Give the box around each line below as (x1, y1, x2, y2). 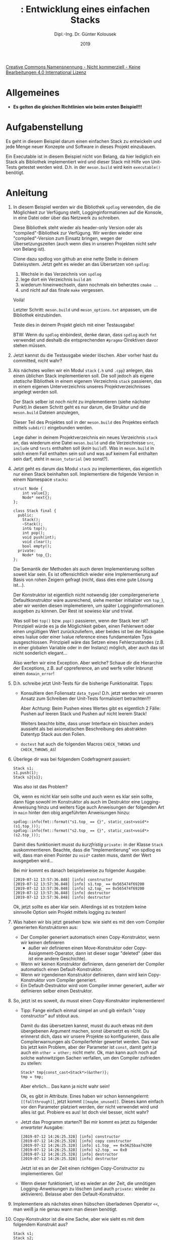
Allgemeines (6, 87, 60, 99)
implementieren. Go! (20, 1170, 63, 1176)
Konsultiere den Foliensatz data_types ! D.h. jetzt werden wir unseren (20, 690, 163, 696)
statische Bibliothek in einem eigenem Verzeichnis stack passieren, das (13, 378, 162, 384)
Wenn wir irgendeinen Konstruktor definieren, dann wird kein (20, 971, 147, 978)
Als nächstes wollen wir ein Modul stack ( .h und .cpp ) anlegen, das (13, 367, 153, 373)
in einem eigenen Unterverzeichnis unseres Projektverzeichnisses (13, 383, 151, 389)
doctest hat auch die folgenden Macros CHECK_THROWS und (20, 741, 140, 747)
